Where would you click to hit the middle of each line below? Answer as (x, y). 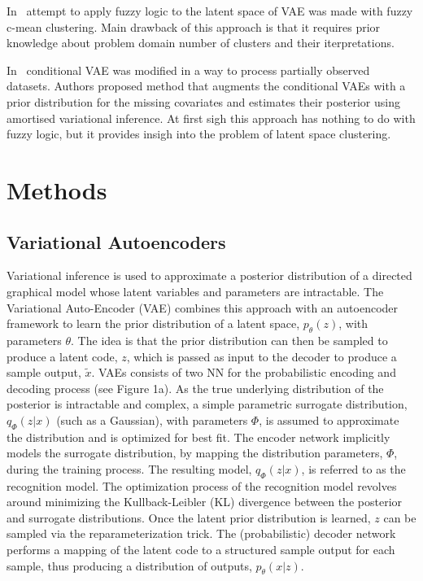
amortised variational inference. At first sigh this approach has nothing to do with (211, 118)
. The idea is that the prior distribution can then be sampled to (229, 340)
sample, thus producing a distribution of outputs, (129, 565)
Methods (57, 189)
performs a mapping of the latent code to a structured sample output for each (201, 550)
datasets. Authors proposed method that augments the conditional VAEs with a (206, 86)
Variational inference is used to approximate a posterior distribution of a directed (209, 275)
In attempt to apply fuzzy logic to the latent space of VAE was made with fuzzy (210, 11)
